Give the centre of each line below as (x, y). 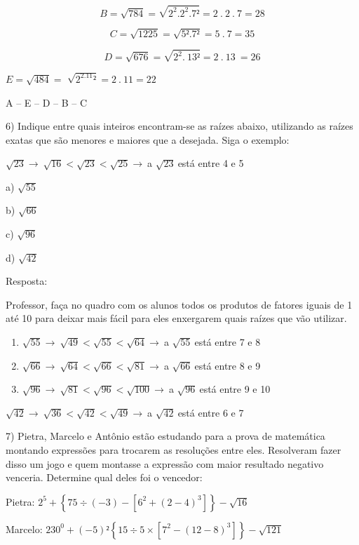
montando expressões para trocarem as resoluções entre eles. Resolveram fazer (174, 450)
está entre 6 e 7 (211, 412)
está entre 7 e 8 (228, 342)
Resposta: (27, 281)
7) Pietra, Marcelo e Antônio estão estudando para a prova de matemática (165, 436)
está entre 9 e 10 (235, 389)
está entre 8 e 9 (228, 365)
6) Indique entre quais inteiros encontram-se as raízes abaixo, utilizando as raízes (179, 126)
